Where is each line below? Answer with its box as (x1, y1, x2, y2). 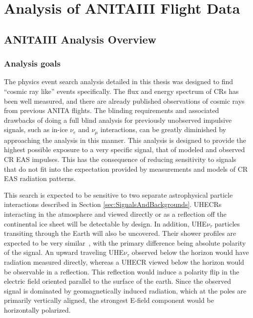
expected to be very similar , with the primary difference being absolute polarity (4, 237, 246, 248)
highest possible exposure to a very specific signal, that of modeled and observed (4, 144, 245, 155)
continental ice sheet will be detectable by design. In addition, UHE (4, 218, 207, 228)
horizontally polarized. (4, 304, 71, 315)
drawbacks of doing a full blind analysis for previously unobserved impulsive (4, 114, 232, 125)
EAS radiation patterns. (4, 173, 76, 183)
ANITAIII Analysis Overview (4, 31, 157, 46)
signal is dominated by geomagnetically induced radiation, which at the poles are (4, 285, 247, 295)
